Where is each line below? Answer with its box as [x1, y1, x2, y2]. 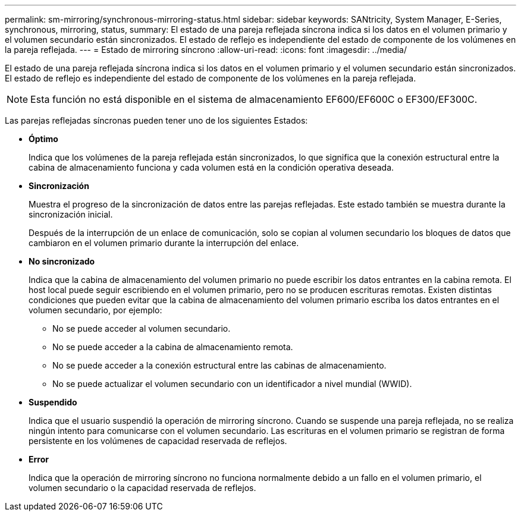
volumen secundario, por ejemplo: [29, 305, 162, 315]
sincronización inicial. [29, 209, 113, 219]
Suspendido [29, 397, 77, 407]
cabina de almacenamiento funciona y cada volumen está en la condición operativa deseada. [29, 162, 394, 172]
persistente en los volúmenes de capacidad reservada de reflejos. [29, 436, 287, 446]
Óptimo [29, 134, 58, 144]
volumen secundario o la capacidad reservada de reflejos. [29, 483, 256, 493]
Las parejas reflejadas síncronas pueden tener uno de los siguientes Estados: [5, 115, 308, 125]
